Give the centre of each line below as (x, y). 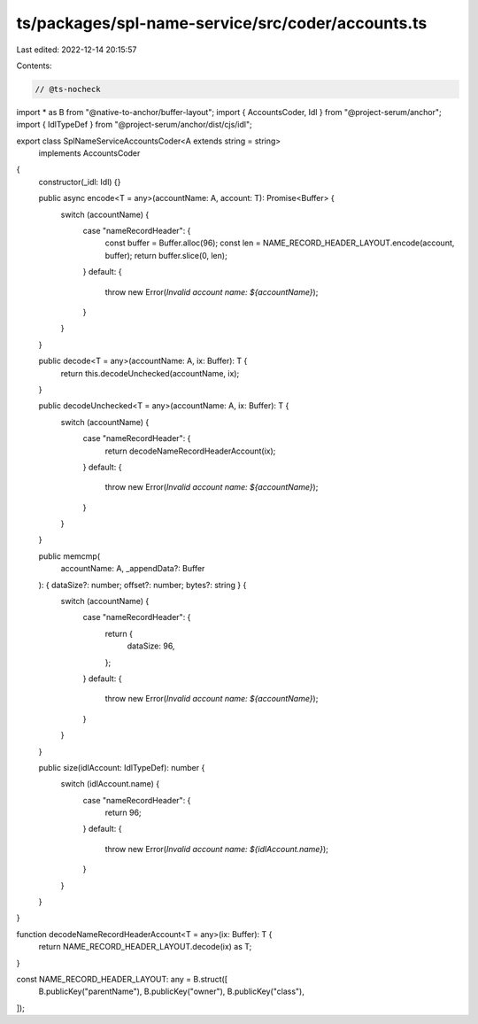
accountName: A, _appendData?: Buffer (133, 569)
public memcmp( (69, 556)
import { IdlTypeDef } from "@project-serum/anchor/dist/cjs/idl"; (134, 125)
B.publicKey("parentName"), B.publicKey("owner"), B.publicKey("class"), (171, 991)
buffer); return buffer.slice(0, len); (166, 255)
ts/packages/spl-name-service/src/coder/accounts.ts (222, 23)
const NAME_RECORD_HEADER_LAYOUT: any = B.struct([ (122, 979)
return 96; (123, 813)
